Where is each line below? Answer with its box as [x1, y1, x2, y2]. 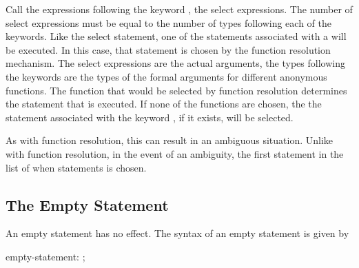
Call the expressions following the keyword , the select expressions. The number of [6, 2, 353, 16]
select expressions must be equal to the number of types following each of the [6, 15, 331, 30]
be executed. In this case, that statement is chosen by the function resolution [6, 42, 331, 56]
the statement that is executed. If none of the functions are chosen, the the [6, 96, 322, 111]
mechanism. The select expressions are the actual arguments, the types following [6, 56, 345, 70]
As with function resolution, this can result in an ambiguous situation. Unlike [6, 133, 334, 147]
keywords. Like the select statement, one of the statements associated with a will [6, 29, 347, 43]
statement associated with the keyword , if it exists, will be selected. [6, 110, 294, 124]
